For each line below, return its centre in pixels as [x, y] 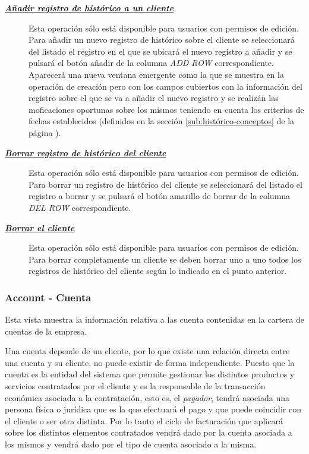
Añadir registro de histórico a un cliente [89, 8]
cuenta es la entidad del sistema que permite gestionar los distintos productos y [150, 374]
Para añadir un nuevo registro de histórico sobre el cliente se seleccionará [162, 40]
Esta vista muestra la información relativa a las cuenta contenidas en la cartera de [154, 319]
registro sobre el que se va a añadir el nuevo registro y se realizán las [154, 98]
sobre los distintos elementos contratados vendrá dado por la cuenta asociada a [149, 432]
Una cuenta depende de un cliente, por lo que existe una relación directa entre [147, 351]
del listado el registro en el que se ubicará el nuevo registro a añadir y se [160, 51]
